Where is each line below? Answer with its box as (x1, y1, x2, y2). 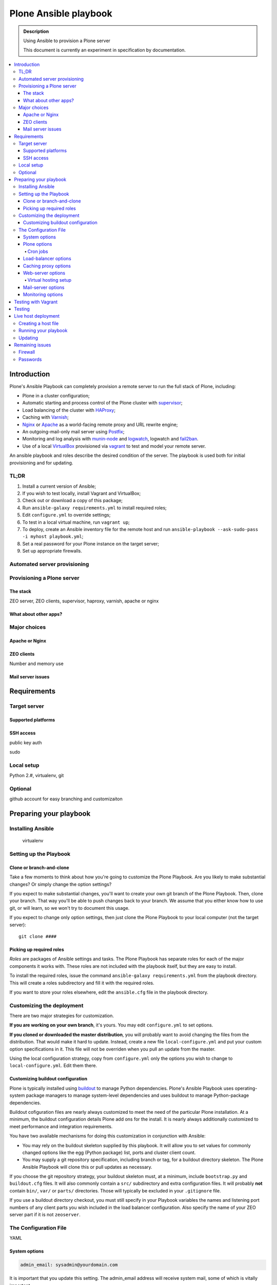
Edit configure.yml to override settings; (22, 512, 111, 518)
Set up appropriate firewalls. (22, 548, 82, 554)
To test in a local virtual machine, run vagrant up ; (22, 519, 130, 525)
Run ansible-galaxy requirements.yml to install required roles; (22, 504, 167, 511)
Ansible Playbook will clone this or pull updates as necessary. (22, 1164, 152, 1170)
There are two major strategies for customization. (9, 1013, 114, 1019)
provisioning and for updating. (9, 460, 73, 466)
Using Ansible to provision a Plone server (23, 38, 110, 44)
